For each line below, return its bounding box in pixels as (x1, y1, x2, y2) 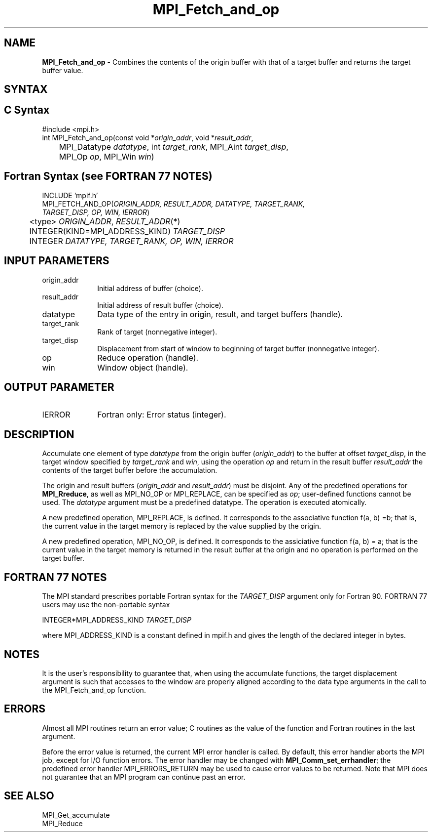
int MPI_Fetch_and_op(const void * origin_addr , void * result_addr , (42, 133, 253, 142)
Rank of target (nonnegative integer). (97, 327, 217, 336)
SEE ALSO (4, 790, 54, 802)
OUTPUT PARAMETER (4, 380, 114, 393)
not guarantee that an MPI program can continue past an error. (42, 772, 246, 781)
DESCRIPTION (4, 428, 74, 441)
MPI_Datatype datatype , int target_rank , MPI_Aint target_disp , (59, 141, 288, 152)
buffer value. (42, 66, 83, 75)
